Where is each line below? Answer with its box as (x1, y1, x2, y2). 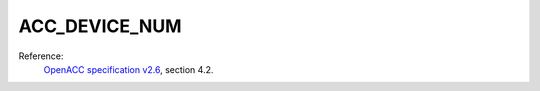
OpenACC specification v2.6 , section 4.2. (43, 63, 214, 75)
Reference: (18, 50, 64, 62)
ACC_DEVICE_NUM (18, 15, 182, 37)
